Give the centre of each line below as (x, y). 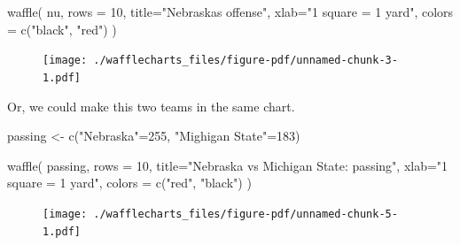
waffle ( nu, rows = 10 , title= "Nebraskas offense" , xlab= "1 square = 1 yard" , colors (230, 11)
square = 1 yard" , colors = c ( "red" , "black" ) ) (129, 183)
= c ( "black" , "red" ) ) (62, 29)
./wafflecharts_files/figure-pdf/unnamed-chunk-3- (246, 61)
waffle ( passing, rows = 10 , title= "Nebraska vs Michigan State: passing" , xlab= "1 (228, 165)
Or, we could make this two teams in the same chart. (151, 106)
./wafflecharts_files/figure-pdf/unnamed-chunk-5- (246, 214)
